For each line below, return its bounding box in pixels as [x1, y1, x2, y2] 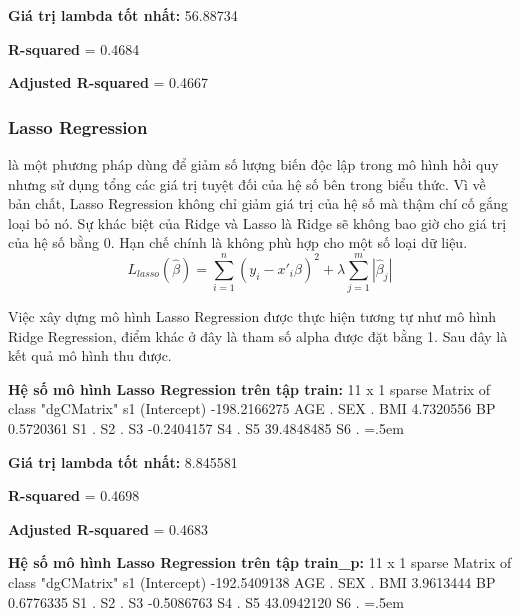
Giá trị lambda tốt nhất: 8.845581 [8, 451, 238, 472]
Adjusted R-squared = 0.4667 [8, 72, 208, 93]
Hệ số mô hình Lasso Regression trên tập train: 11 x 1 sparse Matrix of [8, 378, 491, 399]
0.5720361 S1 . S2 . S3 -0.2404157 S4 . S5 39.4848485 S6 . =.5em [8, 418, 404, 439]
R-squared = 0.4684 [8, 38, 140, 59]
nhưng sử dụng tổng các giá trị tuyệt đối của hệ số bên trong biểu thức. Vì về [8, 173, 486, 194]
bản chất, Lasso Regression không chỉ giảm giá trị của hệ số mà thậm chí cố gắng [8, 193, 509, 214]
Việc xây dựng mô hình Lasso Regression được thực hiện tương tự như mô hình [8, 306, 497, 327]
